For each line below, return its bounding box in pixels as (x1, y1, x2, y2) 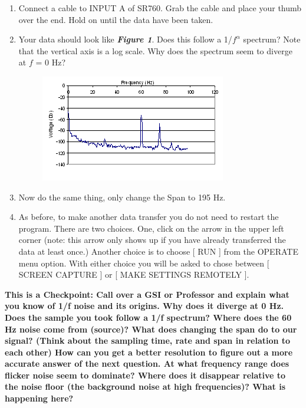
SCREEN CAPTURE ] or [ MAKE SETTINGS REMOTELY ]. (18, 268, 249, 281)
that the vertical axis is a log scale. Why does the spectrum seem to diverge (18, 44, 292, 57)
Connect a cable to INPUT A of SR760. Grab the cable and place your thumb (18, 2, 302, 14)
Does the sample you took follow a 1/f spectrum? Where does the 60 (5, 311, 292, 323)
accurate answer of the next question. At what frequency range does (5, 357, 289, 370)
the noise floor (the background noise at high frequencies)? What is (5, 380, 286, 393)
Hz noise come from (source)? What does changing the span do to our (5, 323, 297, 335)
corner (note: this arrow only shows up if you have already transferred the (18, 233, 286, 246)
